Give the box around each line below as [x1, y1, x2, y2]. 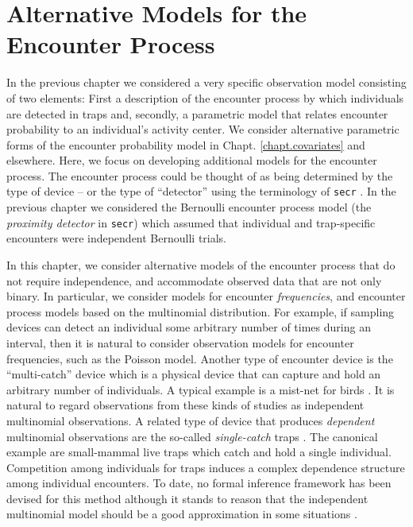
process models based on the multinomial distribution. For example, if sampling [6, 303, 395, 320]
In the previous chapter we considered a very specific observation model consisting [6, 74, 407, 91]
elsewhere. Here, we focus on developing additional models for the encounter [6, 152, 377, 169]
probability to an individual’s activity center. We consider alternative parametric [6, 121, 399, 138]
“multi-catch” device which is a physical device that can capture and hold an [6, 366, 381, 382]
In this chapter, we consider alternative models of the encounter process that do [6, 256, 396, 273]
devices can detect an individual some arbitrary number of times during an [6, 319, 371, 335]
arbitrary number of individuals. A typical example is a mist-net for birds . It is [6, 381, 395, 397]
